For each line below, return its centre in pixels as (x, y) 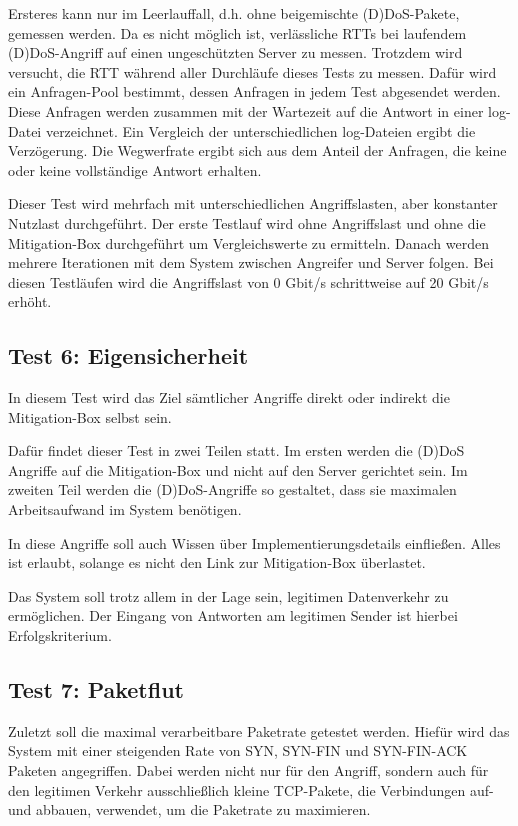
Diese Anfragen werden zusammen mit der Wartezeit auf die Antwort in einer (246, 110)
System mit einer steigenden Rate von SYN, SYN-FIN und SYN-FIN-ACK (238, 750)
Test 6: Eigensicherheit (128, 355)
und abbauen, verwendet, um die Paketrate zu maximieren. (189, 809)
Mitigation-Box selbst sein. (90, 416)
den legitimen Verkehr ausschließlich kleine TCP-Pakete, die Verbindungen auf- (251, 789)
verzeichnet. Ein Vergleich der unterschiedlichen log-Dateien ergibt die (260, 130)
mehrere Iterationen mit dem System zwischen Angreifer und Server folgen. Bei (251, 262)
